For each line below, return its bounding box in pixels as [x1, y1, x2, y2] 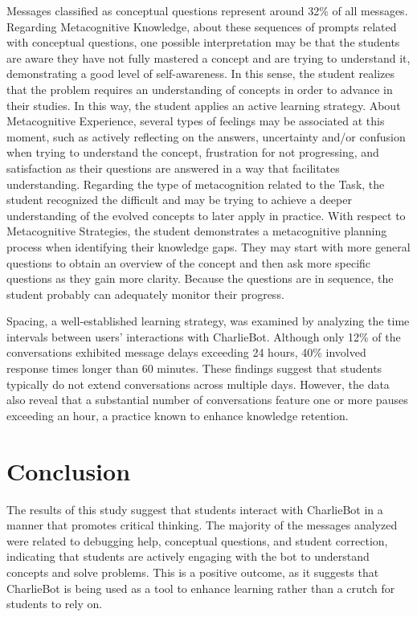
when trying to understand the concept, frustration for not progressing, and [6, 144, 379, 161]
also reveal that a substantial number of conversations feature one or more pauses [6, 391, 408, 408]
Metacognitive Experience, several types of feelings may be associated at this [6, 112, 385, 129]
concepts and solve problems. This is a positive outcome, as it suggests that [6, 563, 379, 580]
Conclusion [6, 454, 131, 487]
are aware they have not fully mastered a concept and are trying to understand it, [6, 49, 411, 66]
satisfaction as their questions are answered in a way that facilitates [6, 159, 340, 176]
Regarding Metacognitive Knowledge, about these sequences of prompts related [6, 18, 397, 35]
